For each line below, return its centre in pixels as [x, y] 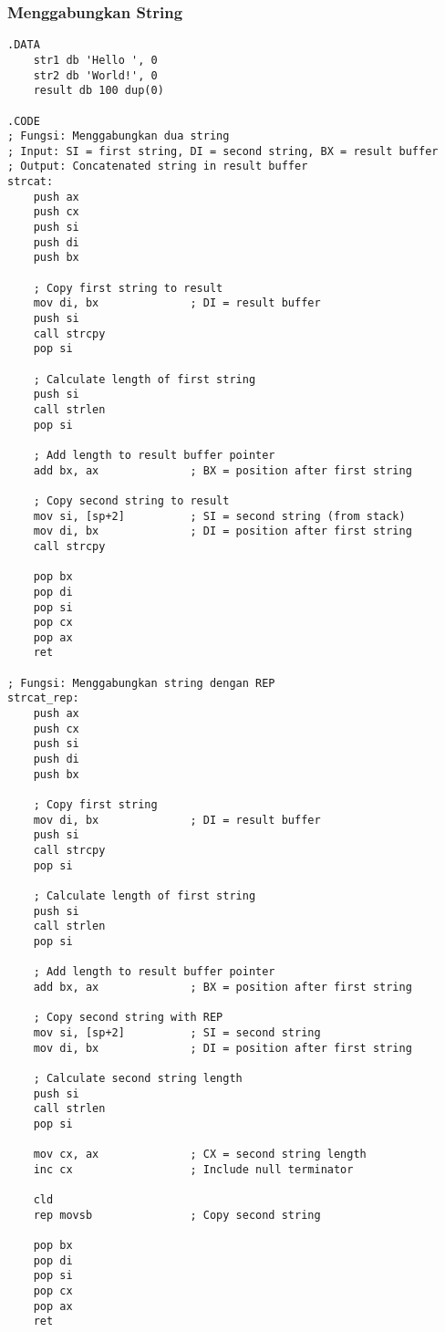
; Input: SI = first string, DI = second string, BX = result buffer [223, 151]
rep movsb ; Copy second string [177, 1215]
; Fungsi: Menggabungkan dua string [119, 136]
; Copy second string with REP [128, 1018]
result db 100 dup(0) [98, 91]
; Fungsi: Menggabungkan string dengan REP [141, 683]
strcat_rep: [43, 698]
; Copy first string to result [128, 288]
